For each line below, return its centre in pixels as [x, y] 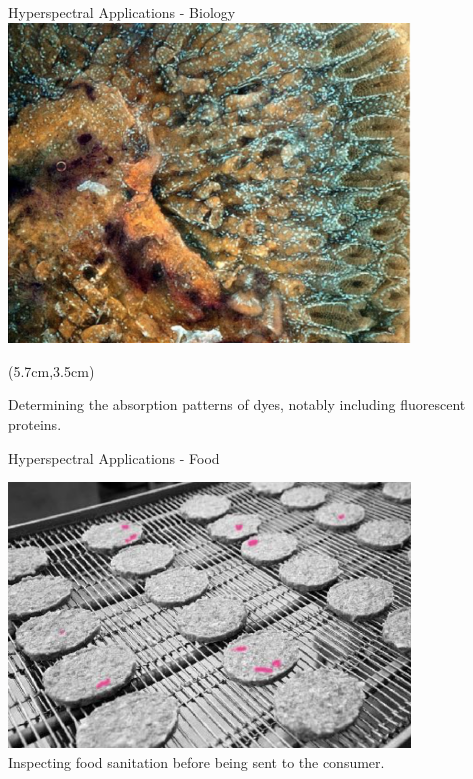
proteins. [35, 424]
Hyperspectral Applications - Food [114, 457]
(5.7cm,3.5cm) [51, 370]
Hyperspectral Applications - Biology [122, 12]
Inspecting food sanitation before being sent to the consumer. [196, 761]
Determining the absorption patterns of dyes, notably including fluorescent [237, 404]
